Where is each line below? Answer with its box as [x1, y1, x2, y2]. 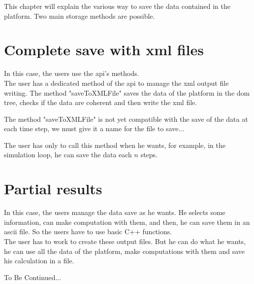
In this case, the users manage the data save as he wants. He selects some [4, 207, 225, 217]
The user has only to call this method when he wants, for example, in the [4, 140, 225, 150]
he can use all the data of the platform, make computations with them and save [4, 246, 245, 256]
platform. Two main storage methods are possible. [4, 10, 155, 21]
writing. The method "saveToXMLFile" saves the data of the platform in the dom [4, 87, 250, 98]
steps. [140, 149, 158, 160]
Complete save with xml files [4, 39, 204, 60]
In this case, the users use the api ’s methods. [4, 68, 139, 78]
